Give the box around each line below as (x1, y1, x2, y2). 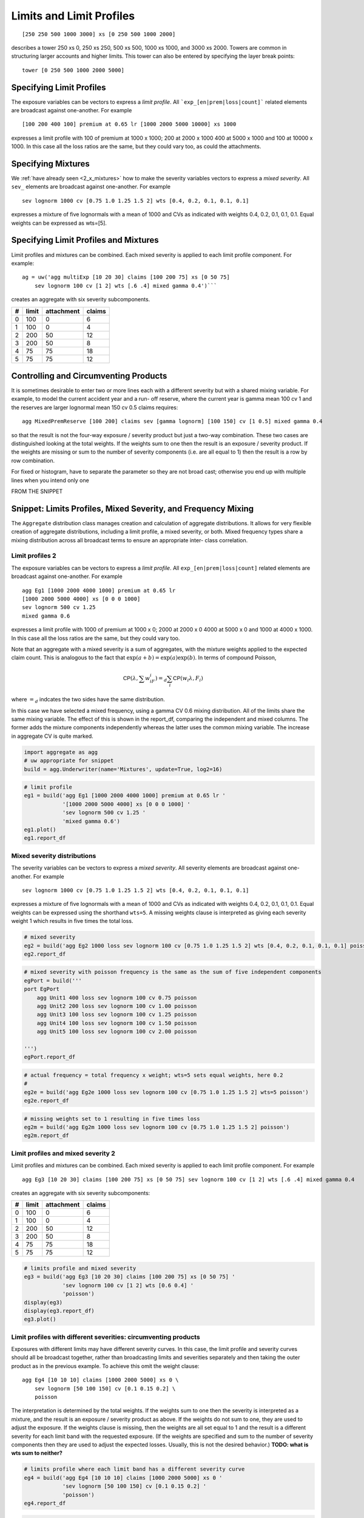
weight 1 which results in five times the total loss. (11, 917, 133, 925)
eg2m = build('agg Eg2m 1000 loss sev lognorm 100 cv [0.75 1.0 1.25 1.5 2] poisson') (24, 1124, 290, 1131)
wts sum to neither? (11, 1449, 63, 1457)
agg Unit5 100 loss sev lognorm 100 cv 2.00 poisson (36, 1028, 197, 1035)
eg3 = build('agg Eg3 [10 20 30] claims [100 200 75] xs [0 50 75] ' (24, 1273, 235, 1281)
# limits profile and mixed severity (24, 1265, 136, 1271)
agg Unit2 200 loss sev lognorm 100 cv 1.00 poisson (36, 1002, 197, 1010)
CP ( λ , (123, 675, 138, 682)
